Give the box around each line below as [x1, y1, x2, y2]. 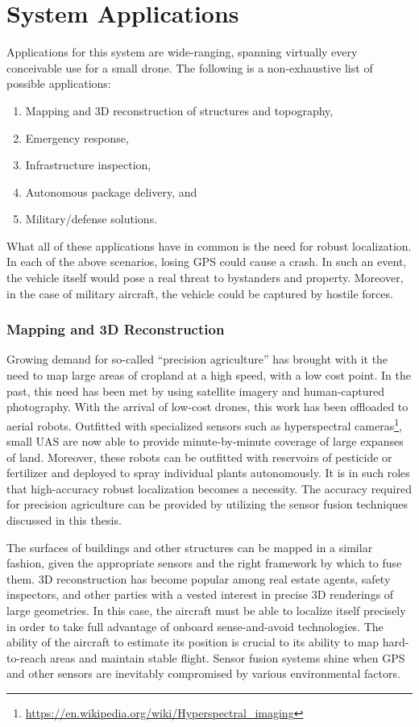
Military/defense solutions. [25, 210, 158, 227]
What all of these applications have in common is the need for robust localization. [6, 237, 412, 254]
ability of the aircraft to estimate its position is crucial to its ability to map [6, 634, 380, 650]
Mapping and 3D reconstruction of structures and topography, [25, 102, 334, 118]
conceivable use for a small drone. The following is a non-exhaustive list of [6, 59, 373, 76]
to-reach [6, 649, 47, 666]
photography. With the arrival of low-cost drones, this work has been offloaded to [6, 398, 409, 415]
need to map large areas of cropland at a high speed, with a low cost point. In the [6, 367, 411, 384]
